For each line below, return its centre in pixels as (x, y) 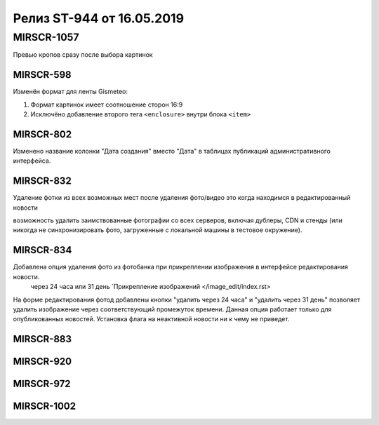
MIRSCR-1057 (46, 37)
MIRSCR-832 (42, 181)
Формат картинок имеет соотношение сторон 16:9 (107, 104)
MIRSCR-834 (42, 250)
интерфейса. (32, 161)
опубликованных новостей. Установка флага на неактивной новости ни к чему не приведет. (151, 319)
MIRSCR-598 (42, 75)
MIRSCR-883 (42, 339)
